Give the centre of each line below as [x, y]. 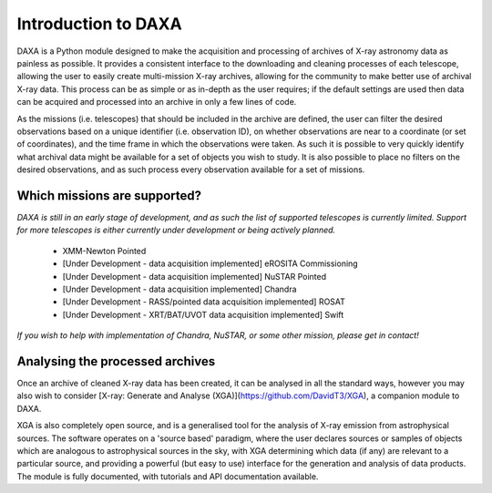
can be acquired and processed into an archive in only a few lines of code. [157, 102]
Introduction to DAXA [99, 24]
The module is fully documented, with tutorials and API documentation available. [168, 476]
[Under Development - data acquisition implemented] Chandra [179, 289]
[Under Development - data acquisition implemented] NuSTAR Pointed [195, 276]
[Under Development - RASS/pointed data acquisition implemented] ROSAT [204, 302]
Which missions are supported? [109, 195]
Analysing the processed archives [116, 361]
